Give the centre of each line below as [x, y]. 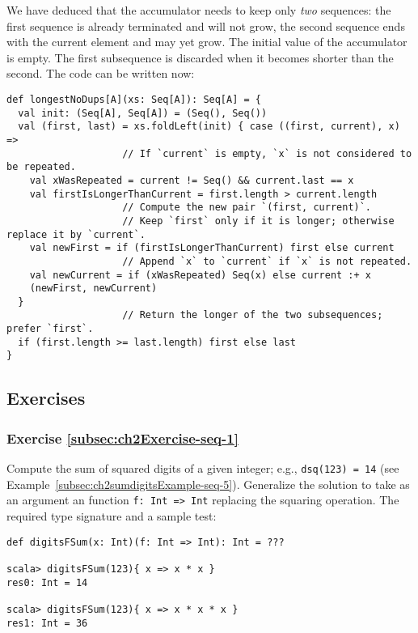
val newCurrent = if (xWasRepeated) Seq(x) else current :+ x [201, 275]
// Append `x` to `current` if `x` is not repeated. [267, 261]
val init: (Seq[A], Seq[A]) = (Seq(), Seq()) [143, 113]
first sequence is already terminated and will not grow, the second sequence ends [206, 25]
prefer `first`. [50, 329]
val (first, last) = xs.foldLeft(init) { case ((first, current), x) [209, 127]
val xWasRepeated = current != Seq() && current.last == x [192, 180]
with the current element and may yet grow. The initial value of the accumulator [207, 42]
